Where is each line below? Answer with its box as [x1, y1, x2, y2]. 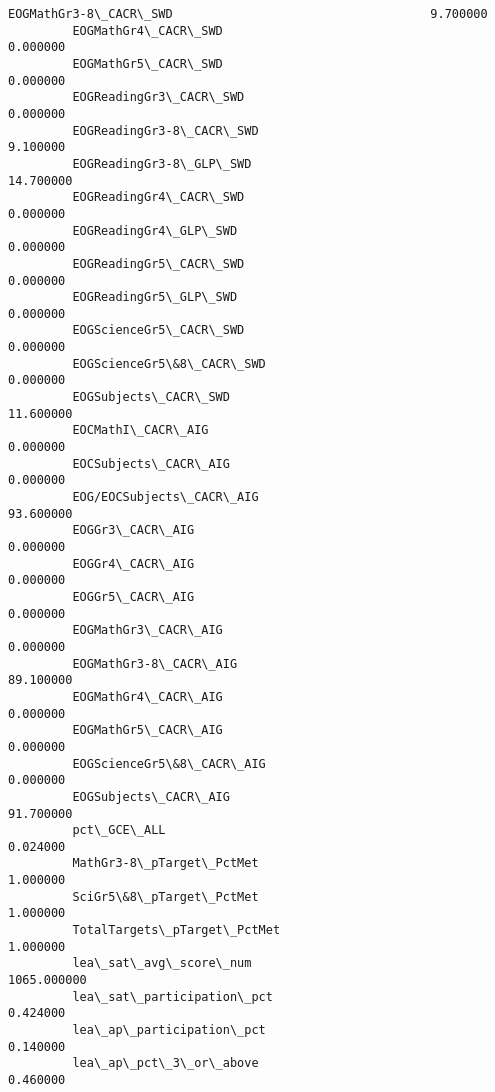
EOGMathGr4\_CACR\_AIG [72, 689, 223, 704]
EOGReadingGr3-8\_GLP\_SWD [72, 156, 252, 171]
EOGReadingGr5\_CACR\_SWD [72, 256, 245, 271]
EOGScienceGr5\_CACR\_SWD [72, 323, 245, 338]
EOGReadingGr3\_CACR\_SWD [72, 90, 245, 105]
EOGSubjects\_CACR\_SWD [72, 390, 230, 405]
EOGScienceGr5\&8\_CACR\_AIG [72, 756, 266, 771]
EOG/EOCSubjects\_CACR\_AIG [72, 490, 259, 505]
